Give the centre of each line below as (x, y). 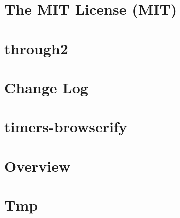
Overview (37, 166)
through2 (36, 48)
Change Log (46, 87)
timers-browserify (66, 127)
